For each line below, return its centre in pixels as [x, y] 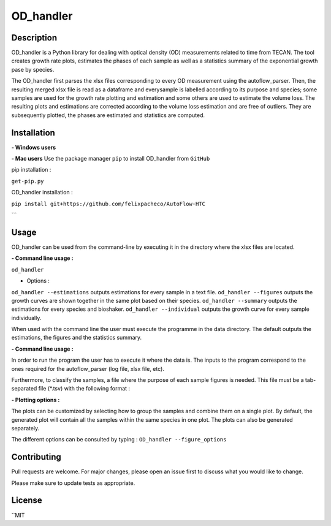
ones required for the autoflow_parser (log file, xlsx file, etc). [88, 368]
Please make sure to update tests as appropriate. [73, 483]
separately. [25, 428]
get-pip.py [28, 181]
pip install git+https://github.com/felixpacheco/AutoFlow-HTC [108, 204]
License [27, 501]
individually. [26, 318]
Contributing [36, 457]
